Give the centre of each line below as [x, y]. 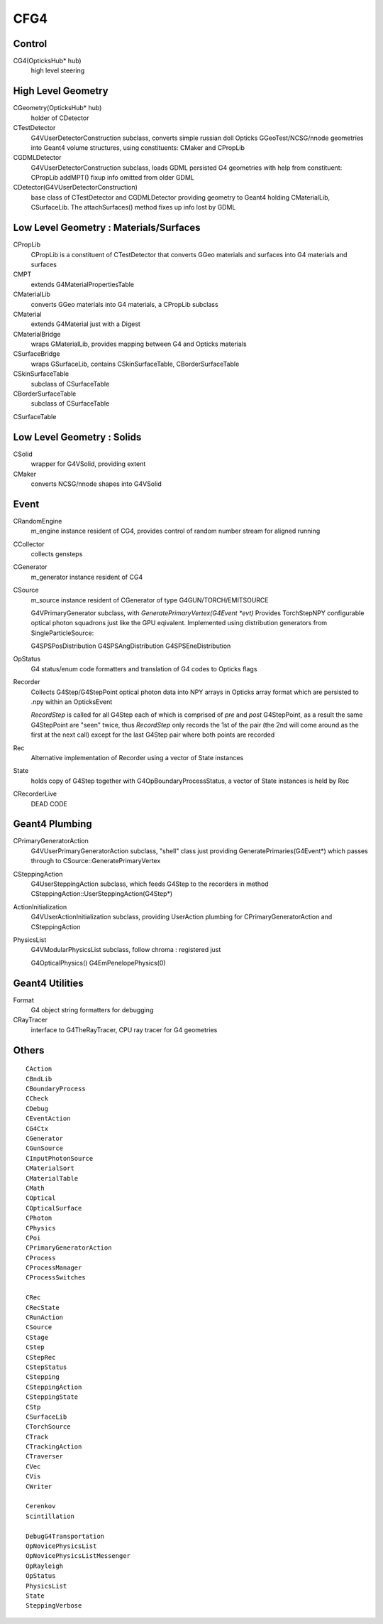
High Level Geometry [61, 91]
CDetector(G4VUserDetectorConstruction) [76, 188]
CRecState [43, 1308]
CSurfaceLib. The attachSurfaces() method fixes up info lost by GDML [133, 207]
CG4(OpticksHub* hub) [47, 61]
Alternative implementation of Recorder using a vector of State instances [137, 758]
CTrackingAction [54, 1447]
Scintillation [50, 1516]
